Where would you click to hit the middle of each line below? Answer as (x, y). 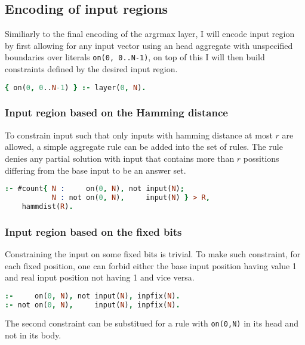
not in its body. (33, 335)
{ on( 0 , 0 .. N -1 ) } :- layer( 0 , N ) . (76, 87)
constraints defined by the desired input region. (91, 69)
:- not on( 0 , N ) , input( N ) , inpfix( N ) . (93, 305)
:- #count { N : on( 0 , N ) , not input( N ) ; (95, 189)
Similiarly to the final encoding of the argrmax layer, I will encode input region (150, 34)
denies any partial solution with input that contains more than (120, 158)
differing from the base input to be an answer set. (95, 170)
